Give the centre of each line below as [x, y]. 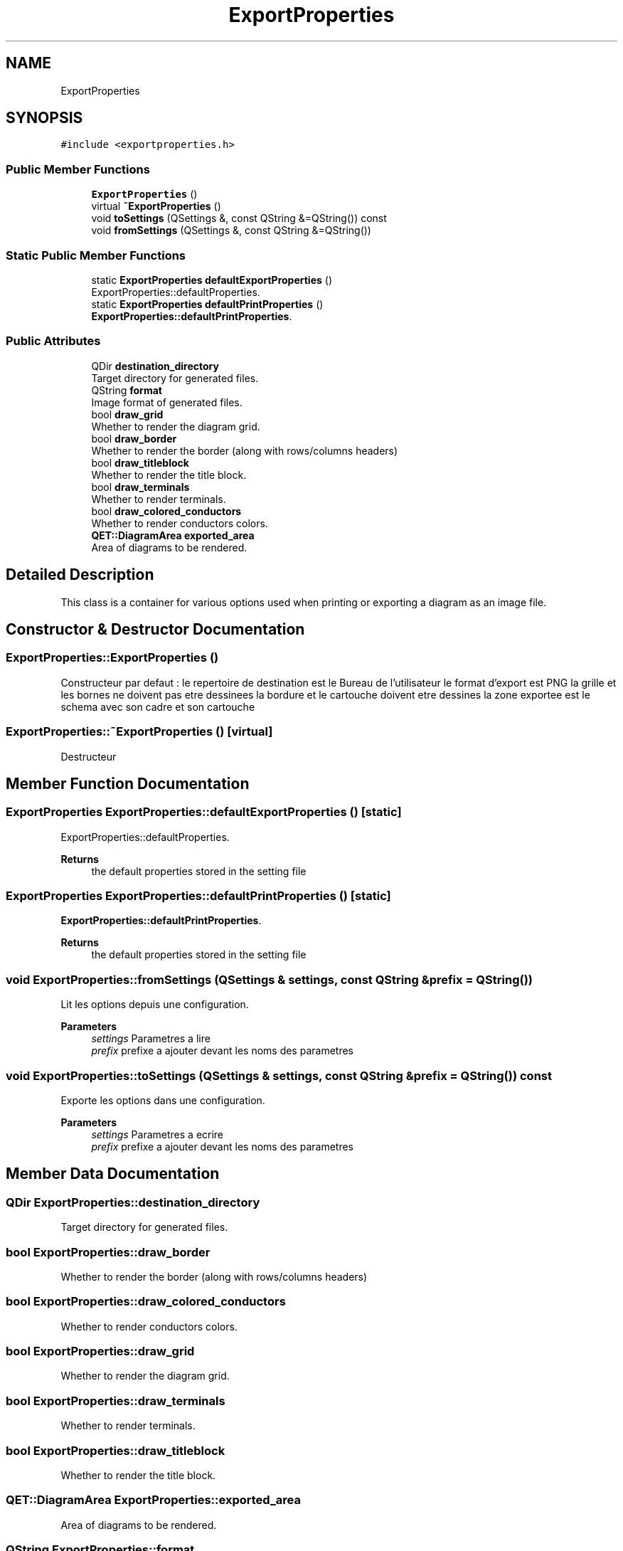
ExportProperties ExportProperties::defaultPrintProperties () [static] [198, 896]
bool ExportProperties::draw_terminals [116, 1401]
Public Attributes [53, 341]
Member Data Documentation [113, 1174]
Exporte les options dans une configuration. [163, 1100]
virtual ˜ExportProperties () [156, 206]
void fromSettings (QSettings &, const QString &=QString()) [231, 231]
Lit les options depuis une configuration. [155, 1005]
